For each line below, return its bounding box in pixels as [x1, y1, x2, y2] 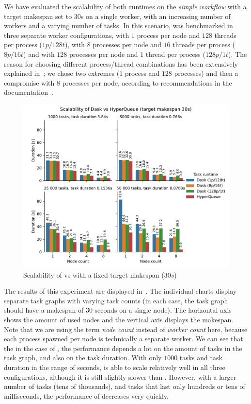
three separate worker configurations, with [4, 30, 129, 40]
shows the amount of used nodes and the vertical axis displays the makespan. [4, 314, 234, 324]
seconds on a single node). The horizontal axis [94, 305, 232, 315]
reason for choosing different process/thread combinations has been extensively [4, 58, 238, 69]
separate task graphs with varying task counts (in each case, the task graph [4, 295, 228, 305]
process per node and [137, 30, 200, 40]
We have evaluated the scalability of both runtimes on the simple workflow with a [4, 1, 247, 11]
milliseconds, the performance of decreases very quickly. [4, 390, 169, 401]
